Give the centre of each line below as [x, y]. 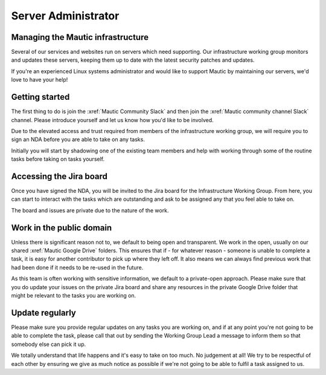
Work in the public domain [62, 228]
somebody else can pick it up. [49, 344]
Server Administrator [65, 16]
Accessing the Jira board [59, 176]
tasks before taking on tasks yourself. [58, 159]
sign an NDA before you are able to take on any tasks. [78, 140]
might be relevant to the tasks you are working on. [74, 296]
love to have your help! [40, 80]
